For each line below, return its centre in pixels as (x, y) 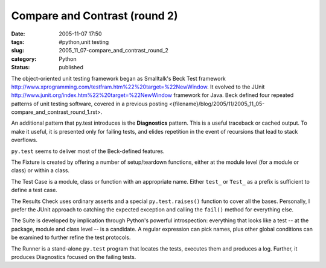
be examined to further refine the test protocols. (71, 237)
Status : (21, 67)
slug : (18, 51)
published (71, 67)
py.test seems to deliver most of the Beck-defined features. (88, 151)
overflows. (24, 140)
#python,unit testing (84, 42)
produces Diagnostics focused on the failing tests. (74, 257)
